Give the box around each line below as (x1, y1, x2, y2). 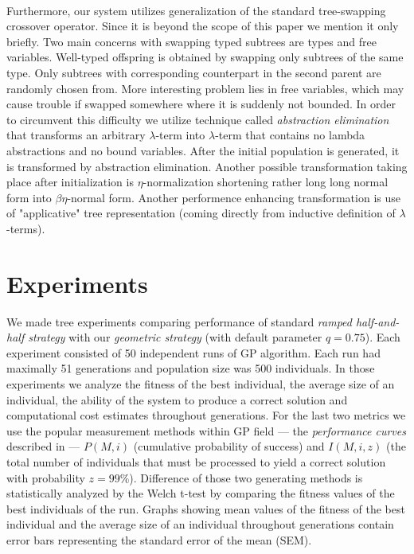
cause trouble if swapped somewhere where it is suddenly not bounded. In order (6, 96, 396, 112)
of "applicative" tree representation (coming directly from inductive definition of (6, 205, 396, 221)
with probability (6, 469, 85, 486)
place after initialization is (6, 174, 134, 190)
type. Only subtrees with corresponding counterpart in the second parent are (6, 64, 381, 80)
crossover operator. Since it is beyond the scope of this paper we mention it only (6, 18, 399, 34)
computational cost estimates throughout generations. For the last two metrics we (6, 407, 406, 423)
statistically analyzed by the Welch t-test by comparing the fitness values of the (6, 485, 395, 501)
